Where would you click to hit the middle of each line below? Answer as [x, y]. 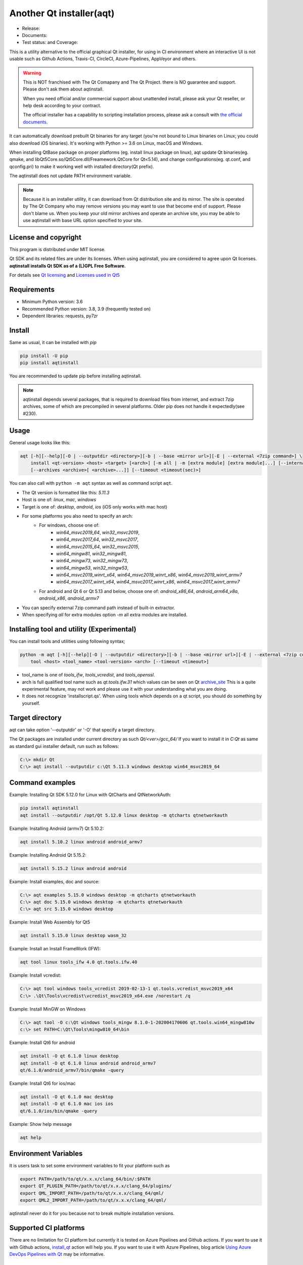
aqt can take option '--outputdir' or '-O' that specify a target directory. [82, 730]
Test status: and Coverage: [50, 43]
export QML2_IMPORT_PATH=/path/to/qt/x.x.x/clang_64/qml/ [93, 1200]
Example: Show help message [41, 1124]
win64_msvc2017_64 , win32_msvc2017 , [97, 539]
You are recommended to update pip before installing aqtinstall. [75, 376]
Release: [31, 28]
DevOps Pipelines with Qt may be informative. [57, 1254]
